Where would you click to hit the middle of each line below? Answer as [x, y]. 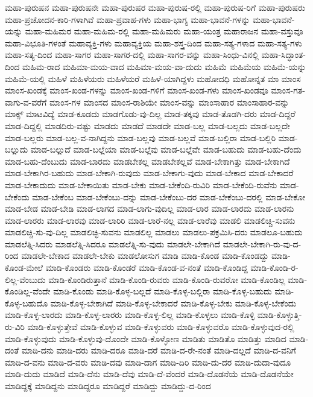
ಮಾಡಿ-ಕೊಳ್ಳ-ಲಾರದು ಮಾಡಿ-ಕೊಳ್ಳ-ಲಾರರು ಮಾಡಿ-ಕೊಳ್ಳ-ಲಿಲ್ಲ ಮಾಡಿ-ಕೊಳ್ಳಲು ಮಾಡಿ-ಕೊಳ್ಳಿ [130, 315]
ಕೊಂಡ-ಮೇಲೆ [24, 268]
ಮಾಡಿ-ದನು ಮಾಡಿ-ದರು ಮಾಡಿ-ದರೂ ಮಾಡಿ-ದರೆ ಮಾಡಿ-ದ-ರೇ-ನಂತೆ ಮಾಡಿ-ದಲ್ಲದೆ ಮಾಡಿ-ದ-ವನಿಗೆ [159, 350]
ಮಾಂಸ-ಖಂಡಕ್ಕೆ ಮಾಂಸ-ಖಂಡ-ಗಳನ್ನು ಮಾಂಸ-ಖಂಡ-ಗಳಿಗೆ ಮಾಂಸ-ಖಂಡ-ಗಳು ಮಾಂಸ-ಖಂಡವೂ [137, 90]
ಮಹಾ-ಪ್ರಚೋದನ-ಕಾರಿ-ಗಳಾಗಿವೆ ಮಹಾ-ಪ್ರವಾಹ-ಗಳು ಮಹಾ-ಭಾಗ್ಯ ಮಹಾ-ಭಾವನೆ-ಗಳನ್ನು [128, 19]
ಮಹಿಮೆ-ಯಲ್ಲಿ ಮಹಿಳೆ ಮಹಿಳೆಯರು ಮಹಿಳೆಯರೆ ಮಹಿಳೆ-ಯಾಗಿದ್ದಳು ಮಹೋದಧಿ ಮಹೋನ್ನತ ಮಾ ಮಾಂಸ [153, 78]
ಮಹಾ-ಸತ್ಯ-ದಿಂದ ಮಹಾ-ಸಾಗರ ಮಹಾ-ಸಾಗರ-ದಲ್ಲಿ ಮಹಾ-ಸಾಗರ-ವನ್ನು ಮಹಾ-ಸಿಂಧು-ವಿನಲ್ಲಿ [132, 55]
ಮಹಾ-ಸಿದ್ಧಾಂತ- [283, 55]
